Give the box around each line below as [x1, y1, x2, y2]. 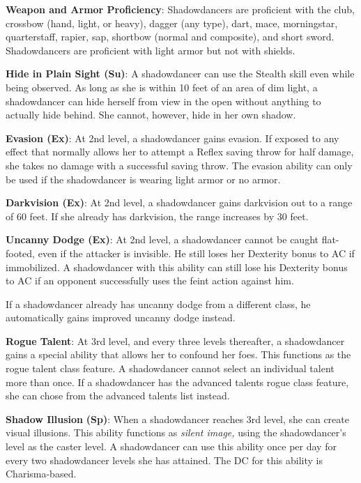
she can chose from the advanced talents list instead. [6, 388, 230, 403]
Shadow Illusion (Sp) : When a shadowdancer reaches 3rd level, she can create [6, 411, 349, 426]
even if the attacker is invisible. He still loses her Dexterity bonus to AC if [38, 245, 355, 260]
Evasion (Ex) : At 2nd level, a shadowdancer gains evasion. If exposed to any [6, 130, 339, 145]
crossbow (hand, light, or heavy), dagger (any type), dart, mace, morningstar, [6, 15, 338, 30]
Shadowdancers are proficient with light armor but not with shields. [6, 43, 295, 57]
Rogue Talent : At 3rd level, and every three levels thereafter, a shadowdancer [6, 333, 345, 348]
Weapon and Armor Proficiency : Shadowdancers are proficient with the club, [6, 2, 355, 16]
